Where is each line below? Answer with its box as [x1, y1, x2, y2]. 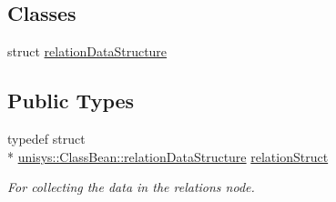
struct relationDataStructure [7, 42, 168, 61]
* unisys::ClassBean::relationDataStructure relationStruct [7, 146, 329, 166]
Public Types [7, 86, 135, 115]
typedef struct [7, 129, 86, 147]
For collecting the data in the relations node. [7, 177, 255, 197]
